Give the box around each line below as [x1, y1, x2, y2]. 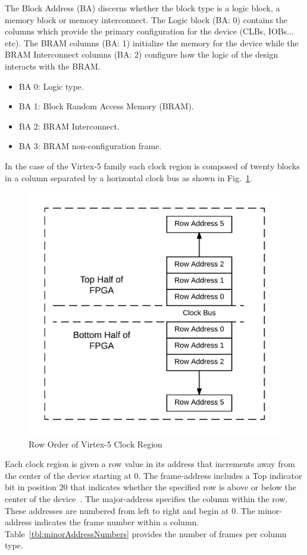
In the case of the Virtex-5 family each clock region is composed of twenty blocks [5, 159, 300, 172]
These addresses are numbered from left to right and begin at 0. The [5, 504, 255, 516]
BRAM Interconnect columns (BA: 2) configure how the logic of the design [5, 48, 278, 61]
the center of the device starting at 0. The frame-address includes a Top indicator [5, 469, 302, 481]
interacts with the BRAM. [5, 59, 101, 72]
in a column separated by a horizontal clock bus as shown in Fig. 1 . [5, 171, 252, 184]
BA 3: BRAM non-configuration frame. [18, 140, 162, 152]
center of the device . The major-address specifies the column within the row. [5, 493, 288, 505]
